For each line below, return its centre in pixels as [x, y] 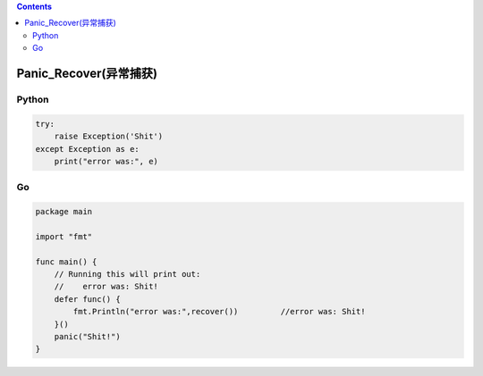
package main [64, 212]
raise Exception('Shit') [109, 137]
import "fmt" [64, 236]
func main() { [66, 262]
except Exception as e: [88, 149]
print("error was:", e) [106, 161]
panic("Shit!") [87, 336]
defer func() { [87, 299]
